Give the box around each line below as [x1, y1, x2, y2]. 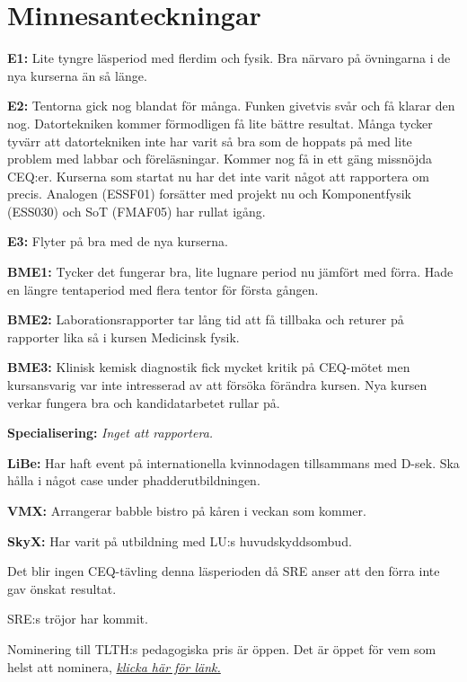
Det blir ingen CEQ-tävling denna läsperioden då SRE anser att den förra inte [7, 562, 440, 580]
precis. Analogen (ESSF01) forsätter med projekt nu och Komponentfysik [7, 184, 411, 203]
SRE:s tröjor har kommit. [7, 609, 148, 628]
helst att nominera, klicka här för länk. [7, 657, 221, 676]
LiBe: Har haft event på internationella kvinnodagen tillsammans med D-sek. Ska [7, 453, 460, 472]
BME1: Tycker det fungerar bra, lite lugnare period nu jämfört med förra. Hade [7, 262, 454, 281]
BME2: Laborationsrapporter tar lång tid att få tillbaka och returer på [7, 310, 404, 329]
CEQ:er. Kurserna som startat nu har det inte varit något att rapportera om [7, 166, 429, 185]
